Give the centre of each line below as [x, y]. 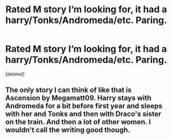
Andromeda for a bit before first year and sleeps [84, 106]
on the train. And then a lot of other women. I [78, 122]
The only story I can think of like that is [69, 90]
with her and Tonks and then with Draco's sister [83, 114]
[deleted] [15, 74]
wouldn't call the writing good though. [68, 130]
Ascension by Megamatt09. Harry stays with [78, 98]
